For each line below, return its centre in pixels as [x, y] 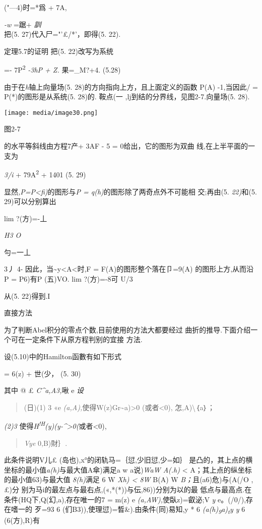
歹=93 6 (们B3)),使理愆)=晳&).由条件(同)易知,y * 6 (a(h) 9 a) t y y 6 [140, 510]
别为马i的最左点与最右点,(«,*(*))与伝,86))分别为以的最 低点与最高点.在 [137, 489]
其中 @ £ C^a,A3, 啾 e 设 [44, 390]
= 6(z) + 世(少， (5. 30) [43, 373]
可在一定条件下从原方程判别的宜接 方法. [77, 339]
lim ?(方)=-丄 [26, 218]
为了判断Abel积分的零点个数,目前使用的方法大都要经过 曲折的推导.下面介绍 [127, 329]
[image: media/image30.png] [51, 113]
